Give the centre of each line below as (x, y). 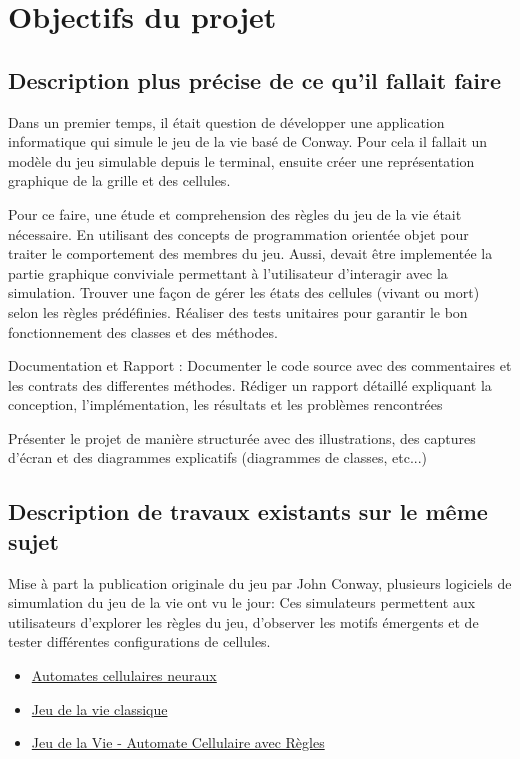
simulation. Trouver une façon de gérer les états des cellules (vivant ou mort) (244, 292)
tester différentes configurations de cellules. (139, 641)
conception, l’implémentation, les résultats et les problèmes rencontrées (225, 404)
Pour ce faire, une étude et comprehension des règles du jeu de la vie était (235, 213)
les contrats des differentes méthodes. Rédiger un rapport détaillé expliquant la (250, 384)
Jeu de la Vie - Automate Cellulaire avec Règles (178, 742)
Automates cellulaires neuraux (124, 675)
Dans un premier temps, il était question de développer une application (226, 121)
